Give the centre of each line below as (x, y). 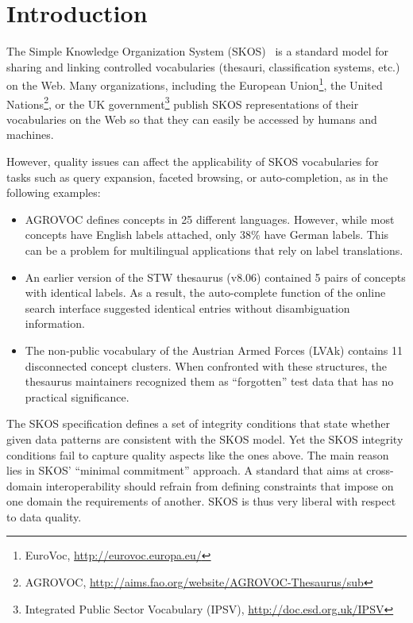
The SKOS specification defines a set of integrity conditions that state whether (199, 423)
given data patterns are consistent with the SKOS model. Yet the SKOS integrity (205, 438)
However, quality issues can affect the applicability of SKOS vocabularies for (193, 161)
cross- (380, 470)
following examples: (54, 192)
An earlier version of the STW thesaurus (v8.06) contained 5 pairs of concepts (215, 277)
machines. (30, 135)
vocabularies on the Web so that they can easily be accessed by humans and (192, 119)
